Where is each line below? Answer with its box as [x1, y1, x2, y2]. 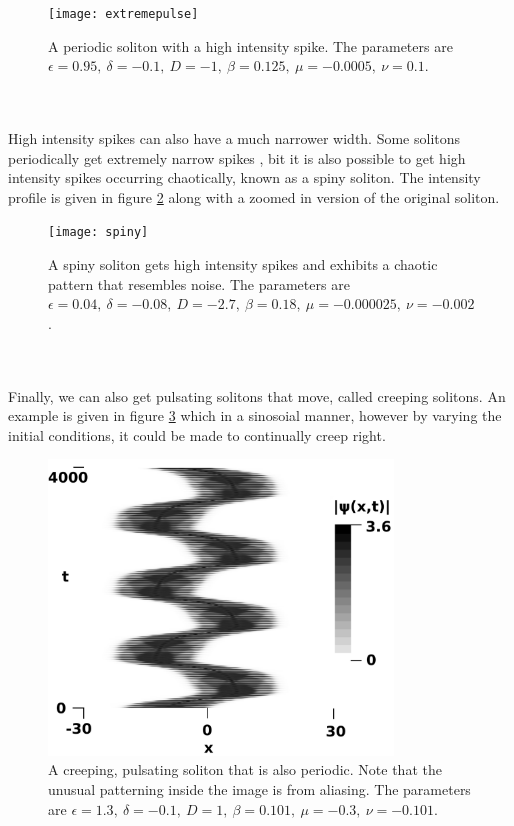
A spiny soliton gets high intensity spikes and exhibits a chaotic [48, 254, 438, 275]
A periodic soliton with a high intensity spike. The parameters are [48, 35, 453, 56]
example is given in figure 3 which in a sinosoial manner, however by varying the [8, 405, 502, 426]
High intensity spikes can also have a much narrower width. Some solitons [8, 128, 461, 149]
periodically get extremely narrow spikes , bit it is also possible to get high [8, 147, 466, 168]
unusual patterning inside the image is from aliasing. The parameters [48, 778, 471, 799]
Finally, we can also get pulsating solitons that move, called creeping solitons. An [8, 385, 506, 406]
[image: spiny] [48, 225, 149, 240]
